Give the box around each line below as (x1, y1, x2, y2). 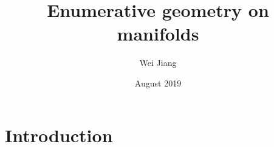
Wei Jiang (139, 56, 177, 69)
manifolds (117, 21, 199, 46)
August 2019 (134, 76, 182, 89)
